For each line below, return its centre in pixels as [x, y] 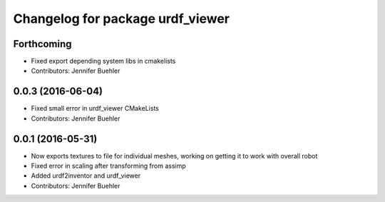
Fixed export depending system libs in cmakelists [103, 61]
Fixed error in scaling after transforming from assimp [109, 166]
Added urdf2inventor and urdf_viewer [86, 176]
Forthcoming [42, 44]
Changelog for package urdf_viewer [122, 19]
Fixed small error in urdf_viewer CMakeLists [95, 108]
